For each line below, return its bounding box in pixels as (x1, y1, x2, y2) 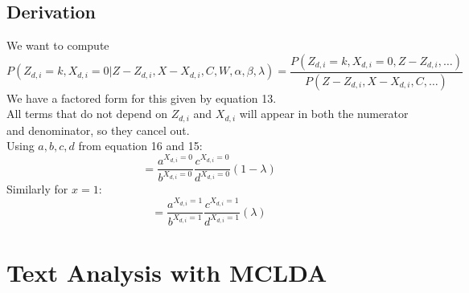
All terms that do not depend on (6, 105, 168, 122)
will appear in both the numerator (239, 105, 409, 122)
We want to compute (6, 37, 109, 54)
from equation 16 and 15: (78, 137, 203, 154)
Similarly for (6, 181, 68, 197)
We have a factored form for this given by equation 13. (6, 89, 277, 106)
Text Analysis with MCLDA (6, 255, 327, 288)
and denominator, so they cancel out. (6, 121, 190, 138)
